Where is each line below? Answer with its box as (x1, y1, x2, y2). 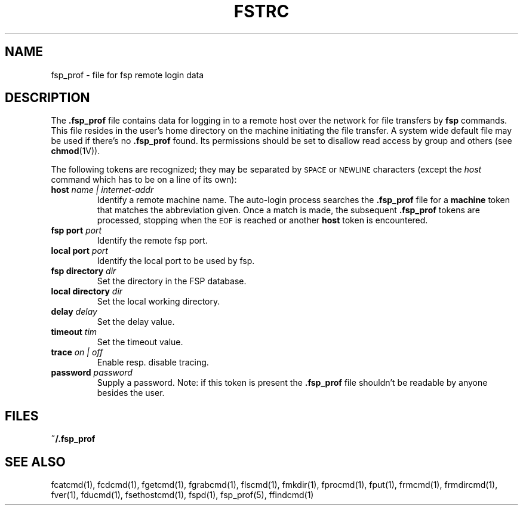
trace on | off (51, 347, 103, 358)
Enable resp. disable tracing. (97, 357, 209, 368)
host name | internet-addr (51, 185, 154, 195)
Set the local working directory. (97, 296, 220, 307)
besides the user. (97, 388, 165, 398)
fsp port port (51, 225, 102, 236)
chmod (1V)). (51, 146, 100, 156)
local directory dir (51, 286, 123, 297)
